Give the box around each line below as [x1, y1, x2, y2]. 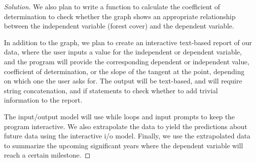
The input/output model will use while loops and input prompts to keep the [4, 111, 235, 121]
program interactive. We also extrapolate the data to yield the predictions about [4, 121, 248, 131]
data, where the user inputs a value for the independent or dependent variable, [4, 47, 242, 57]
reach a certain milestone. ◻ [4, 150, 91, 160]
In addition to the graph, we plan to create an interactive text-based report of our [4, 37, 252, 47]
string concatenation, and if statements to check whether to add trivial [4, 85, 218, 95]
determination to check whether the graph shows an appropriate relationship [4, 11, 236, 21]
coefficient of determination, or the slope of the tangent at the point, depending [4, 66, 245, 76]
